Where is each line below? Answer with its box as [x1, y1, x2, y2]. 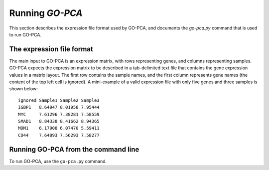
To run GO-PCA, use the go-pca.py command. [9, 158, 107, 164]
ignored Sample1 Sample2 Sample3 [18, 97, 100, 103]
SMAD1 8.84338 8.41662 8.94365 [18, 118, 100, 124]
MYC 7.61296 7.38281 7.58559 [18, 111, 100, 117]
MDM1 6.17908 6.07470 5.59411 [18, 125, 100, 131]
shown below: [9, 86, 38, 92]
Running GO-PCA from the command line [9, 145, 139, 154]
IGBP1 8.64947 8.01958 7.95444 [18, 105, 100, 110]
